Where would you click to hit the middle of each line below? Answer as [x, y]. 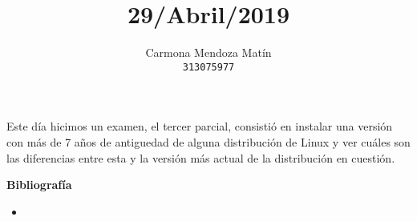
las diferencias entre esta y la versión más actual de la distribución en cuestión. [201, 157]
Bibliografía [39, 185]
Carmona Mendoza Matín [208, 52]
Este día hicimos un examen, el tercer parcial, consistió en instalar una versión [200, 126]
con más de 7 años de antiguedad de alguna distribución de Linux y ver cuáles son [208, 141]
